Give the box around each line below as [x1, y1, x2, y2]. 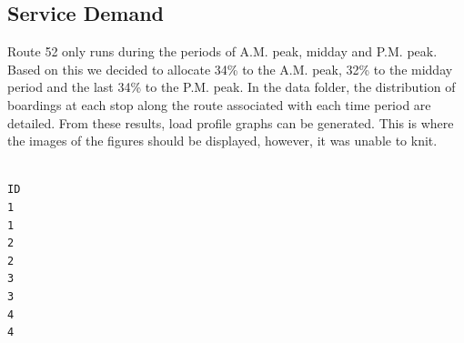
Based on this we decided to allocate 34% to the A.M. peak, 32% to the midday [7, 59, 453, 78]
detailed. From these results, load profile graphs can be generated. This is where [7, 113, 454, 132]
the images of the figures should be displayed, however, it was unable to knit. [7, 131, 438, 150]
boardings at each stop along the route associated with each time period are [7, 95, 431, 114]
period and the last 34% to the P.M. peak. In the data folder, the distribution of [7, 77, 456, 96]
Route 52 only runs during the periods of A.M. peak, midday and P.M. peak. [7, 42, 438, 61]
